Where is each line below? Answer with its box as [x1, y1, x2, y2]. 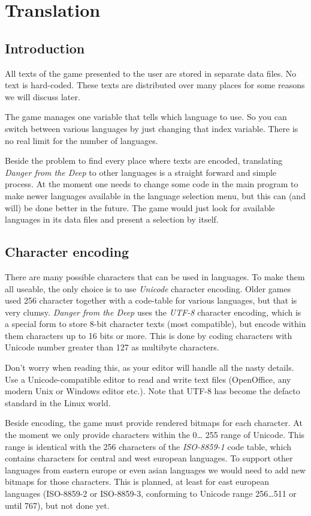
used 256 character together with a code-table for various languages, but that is [5, 294, 297, 307]
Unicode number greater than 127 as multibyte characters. [5, 341, 219, 353]
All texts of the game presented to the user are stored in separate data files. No [5, 67, 297, 79]
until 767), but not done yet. [5, 499, 110, 511]
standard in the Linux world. [5, 396, 111, 409]
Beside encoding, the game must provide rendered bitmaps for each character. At [5, 416, 303, 429]
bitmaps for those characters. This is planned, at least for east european [5, 475, 269, 488]
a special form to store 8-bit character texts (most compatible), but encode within [5, 317, 306, 330]
